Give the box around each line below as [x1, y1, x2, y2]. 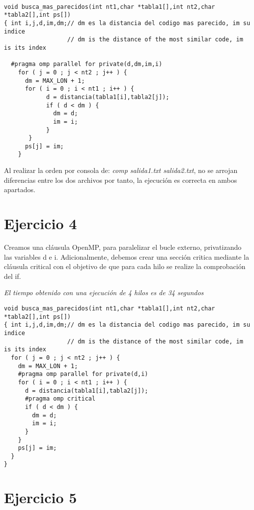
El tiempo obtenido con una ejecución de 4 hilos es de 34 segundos [4, 287, 204, 298]
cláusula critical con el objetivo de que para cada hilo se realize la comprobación [4, 261, 246, 272]
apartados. [4, 184, 35, 195]
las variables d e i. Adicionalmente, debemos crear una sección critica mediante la [4, 251, 249, 262]
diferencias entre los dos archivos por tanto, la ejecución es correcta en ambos [4, 174, 237, 185]
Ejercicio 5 [4, 487, 77, 508]
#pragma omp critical [25, 395, 96, 403]
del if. [4, 271, 21, 281]
